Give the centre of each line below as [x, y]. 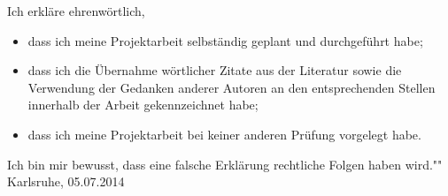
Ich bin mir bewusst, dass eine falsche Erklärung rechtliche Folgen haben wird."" [225, 164]
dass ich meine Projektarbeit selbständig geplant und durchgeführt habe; [225, 40]
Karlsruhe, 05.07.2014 [66, 181]
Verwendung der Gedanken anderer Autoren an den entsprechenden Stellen [232, 87]
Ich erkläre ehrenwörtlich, [76, 11]
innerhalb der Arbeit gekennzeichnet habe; [143, 105]
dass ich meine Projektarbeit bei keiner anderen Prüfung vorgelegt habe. [224, 134]
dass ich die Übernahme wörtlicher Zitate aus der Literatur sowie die [215, 70]
